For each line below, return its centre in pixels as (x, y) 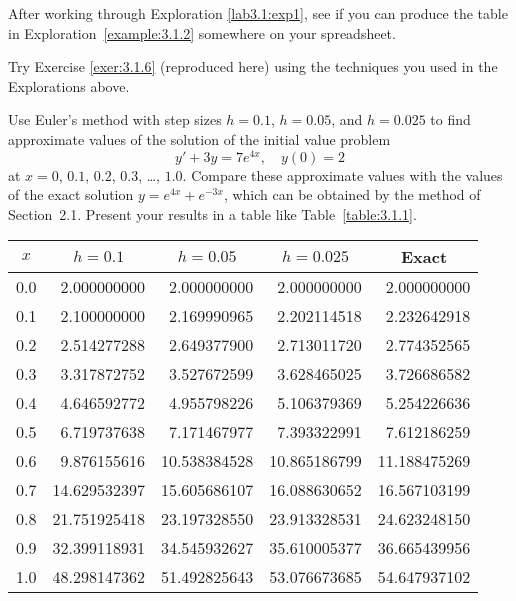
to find (450, 119)
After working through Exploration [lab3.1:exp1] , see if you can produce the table (258, 13)
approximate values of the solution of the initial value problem (199, 138)
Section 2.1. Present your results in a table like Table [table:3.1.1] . (212, 213)
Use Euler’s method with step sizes (115, 119)
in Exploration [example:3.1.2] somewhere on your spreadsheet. (202, 32)
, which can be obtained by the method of (352, 194)
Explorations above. (69, 85)
